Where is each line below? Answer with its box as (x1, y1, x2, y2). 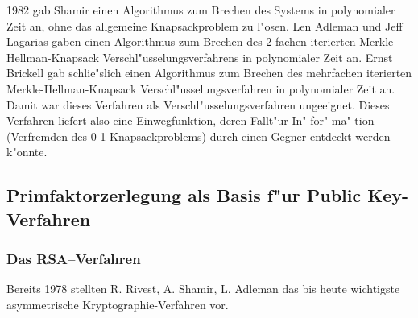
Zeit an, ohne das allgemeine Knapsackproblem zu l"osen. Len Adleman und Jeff (6, 17, 403, 34)
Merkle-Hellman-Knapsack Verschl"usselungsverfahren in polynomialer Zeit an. (6, 80, 395, 97)
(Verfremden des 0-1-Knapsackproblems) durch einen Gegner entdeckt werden (6, 127, 391, 144)
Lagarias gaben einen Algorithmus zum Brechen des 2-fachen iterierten (6, 33, 356, 50)
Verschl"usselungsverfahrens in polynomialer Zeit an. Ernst (102, 48, 393, 65)
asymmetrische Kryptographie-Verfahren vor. (6, 295, 229, 312)
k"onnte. (6, 143, 48, 160)
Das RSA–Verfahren (6, 249, 141, 269)
